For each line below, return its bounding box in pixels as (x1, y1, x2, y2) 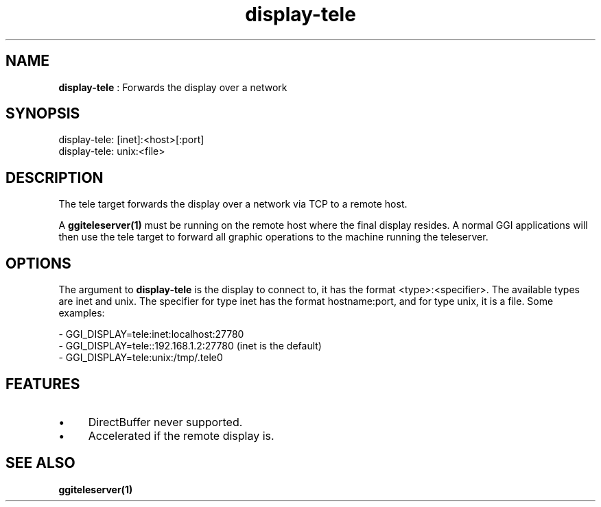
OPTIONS (5, 254, 71, 272)
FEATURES (5, 375, 80, 393)
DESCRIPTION (5, 169, 104, 186)
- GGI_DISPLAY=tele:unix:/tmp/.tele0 (58, 351, 223, 364)
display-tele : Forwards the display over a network (58, 81, 287, 93)
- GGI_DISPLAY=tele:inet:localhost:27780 (58, 328, 244, 341)
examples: (58, 307, 105, 319)
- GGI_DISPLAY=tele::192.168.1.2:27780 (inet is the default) (58, 340, 322, 352)
